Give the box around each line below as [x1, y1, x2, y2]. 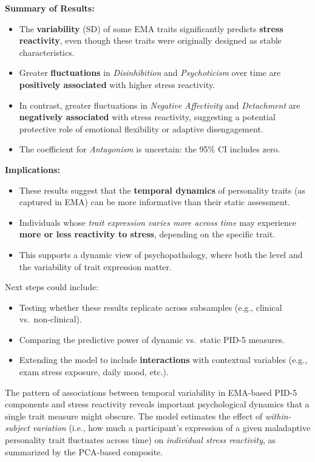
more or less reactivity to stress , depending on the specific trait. [19, 228, 276, 240]
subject [5, 421, 30, 434]
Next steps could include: [5, 280, 99, 293]
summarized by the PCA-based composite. [5, 445, 163, 458]
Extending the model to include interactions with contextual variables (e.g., [19, 353, 308, 366]
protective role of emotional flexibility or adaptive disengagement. [19, 122, 263, 135]
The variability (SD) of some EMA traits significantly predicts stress [19, 22, 283, 35]
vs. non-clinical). [19, 313, 82, 325]
